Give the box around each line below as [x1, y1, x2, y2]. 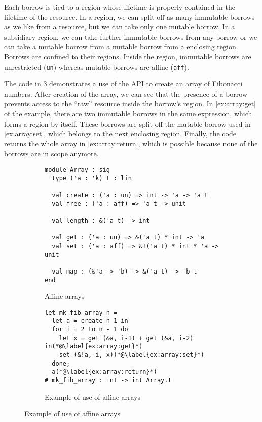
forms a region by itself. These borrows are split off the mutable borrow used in [4, 118, 251, 129]
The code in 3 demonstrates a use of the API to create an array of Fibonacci [4, 78, 243, 89]
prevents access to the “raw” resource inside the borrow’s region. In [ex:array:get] [4, 98, 256, 109]
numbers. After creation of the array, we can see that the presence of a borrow [4, 88, 248, 99]
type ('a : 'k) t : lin [52, 174, 132, 182]
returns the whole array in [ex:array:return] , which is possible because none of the [4, 138, 258, 148]
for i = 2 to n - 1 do [52, 326, 128, 334]
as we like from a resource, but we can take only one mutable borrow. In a [4, 21, 235, 32]
